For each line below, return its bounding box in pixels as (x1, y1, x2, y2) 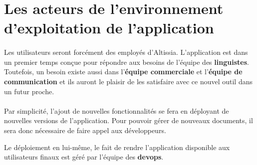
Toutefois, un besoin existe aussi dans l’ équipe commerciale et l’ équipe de (4, 66, 243, 77)
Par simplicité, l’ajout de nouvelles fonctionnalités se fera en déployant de (4, 105, 229, 116)
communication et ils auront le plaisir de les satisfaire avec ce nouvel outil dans (4, 76, 253, 86)
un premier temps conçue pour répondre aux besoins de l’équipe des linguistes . (4, 56, 249, 67)
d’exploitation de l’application (4, 17, 214, 38)
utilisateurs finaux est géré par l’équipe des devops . (4, 152, 164, 162)
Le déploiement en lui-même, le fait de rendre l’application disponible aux (4, 142, 230, 152)
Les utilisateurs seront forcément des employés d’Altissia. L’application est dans (4, 47, 248, 57)
